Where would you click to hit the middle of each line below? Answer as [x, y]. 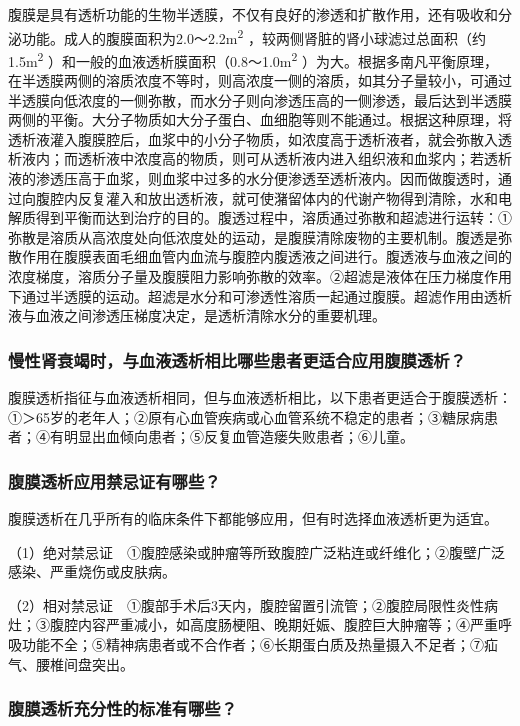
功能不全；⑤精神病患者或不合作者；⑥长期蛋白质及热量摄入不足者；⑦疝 [259, 644]
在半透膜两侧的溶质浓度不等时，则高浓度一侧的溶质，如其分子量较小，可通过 [260, 80]
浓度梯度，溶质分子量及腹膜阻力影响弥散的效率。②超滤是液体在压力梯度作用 [260, 276]
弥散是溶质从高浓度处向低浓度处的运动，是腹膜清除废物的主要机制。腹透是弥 [260, 236]
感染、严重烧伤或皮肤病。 [92, 571]
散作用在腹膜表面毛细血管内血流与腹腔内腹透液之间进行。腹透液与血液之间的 [260, 256]
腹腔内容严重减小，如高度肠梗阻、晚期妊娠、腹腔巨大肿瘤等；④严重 [273, 624]
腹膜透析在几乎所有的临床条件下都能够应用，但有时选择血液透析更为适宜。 [253, 518]
